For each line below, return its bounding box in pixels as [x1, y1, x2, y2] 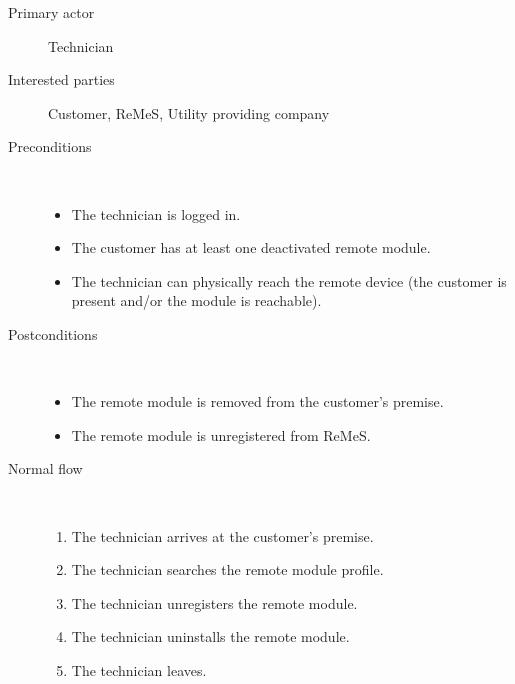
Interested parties [8, 69, 115, 90]
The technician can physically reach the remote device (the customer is [71, 270, 507, 291]
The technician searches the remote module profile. [71, 559, 384, 580]
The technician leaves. [71, 659, 207, 680]
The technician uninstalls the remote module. [71, 626, 350, 647]
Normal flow [8, 458, 83, 479]
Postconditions [8, 323, 98, 344]
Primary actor [8, 2, 95, 22]
